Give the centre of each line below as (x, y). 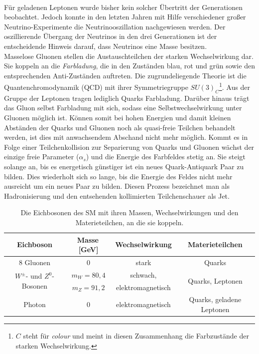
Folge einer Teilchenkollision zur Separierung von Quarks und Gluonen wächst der (129, 147)
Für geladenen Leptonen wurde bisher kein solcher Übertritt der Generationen (124, 7)
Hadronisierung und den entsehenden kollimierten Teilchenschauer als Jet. (117, 195)
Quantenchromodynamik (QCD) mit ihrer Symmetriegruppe (96, 87)
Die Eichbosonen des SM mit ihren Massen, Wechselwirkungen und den (129, 212)
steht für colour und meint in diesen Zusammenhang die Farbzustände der (136, 336)
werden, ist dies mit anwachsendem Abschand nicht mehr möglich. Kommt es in (126, 137)
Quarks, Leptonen (215, 281)
